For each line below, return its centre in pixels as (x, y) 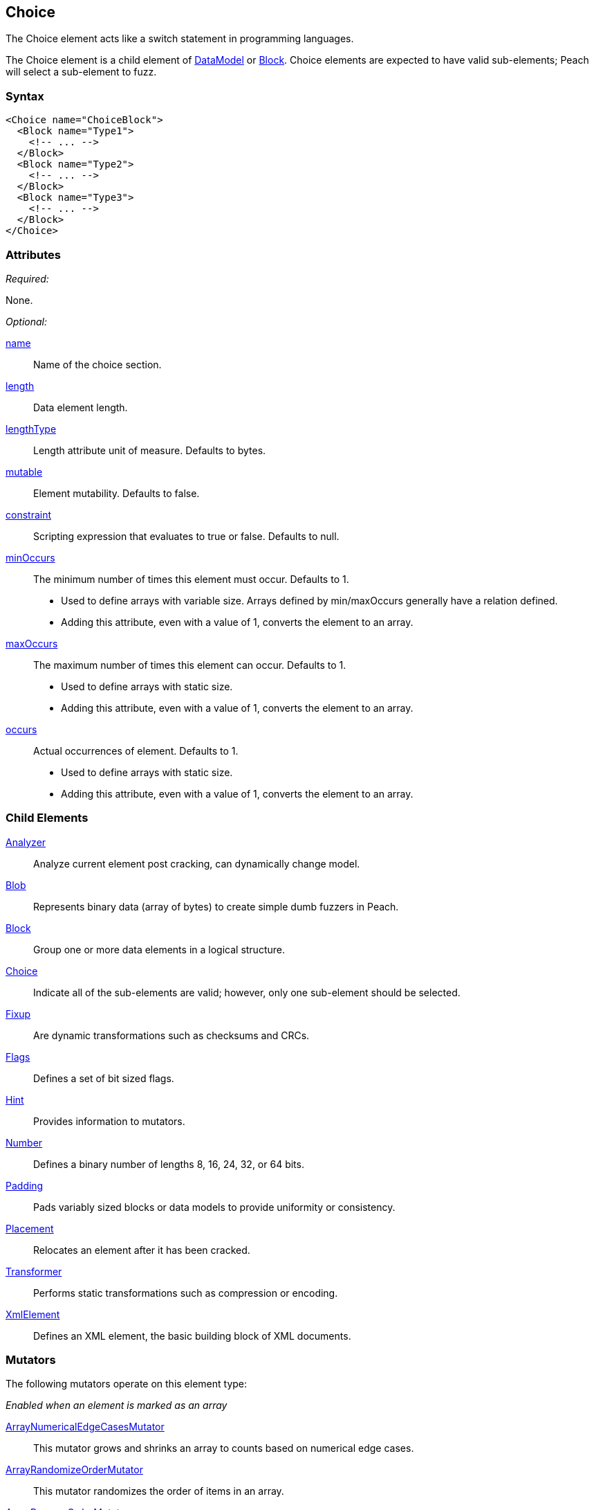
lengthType (31, 429)
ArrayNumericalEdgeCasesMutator (85, 1427)
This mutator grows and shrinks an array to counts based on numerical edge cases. (224, 1448)
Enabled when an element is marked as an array (117, 1405)
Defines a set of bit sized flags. (104, 1078)
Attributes (33, 254)
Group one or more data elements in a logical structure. (159, 949)
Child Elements (47, 818)
